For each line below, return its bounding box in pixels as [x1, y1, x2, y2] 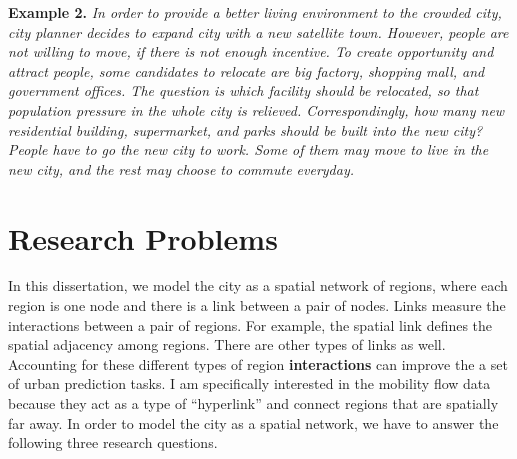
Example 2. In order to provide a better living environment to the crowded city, [8, 2, 502, 22]
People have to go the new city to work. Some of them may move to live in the [8, 139, 489, 160]
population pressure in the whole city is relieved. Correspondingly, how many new [8, 99, 505, 120]
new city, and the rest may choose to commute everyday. [8, 158, 355, 179]
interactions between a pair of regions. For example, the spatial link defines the [8, 314, 493, 335]
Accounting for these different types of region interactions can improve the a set [8, 353, 508, 374]
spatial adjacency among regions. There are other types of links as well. [8, 334, 446, 355]
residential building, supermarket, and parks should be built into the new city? [8, 119, 483, 140]
